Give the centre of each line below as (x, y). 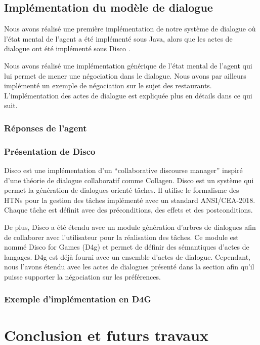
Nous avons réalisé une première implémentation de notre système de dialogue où (130, 29)
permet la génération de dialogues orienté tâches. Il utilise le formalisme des (122, 190)
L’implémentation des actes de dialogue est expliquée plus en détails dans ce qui (128, 95)
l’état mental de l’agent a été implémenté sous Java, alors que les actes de (118, 38)
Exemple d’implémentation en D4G (78, 299)
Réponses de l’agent (46, 128)
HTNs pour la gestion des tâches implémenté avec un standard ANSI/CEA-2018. (130, 200)
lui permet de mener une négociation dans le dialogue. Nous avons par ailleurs (125, 75)
